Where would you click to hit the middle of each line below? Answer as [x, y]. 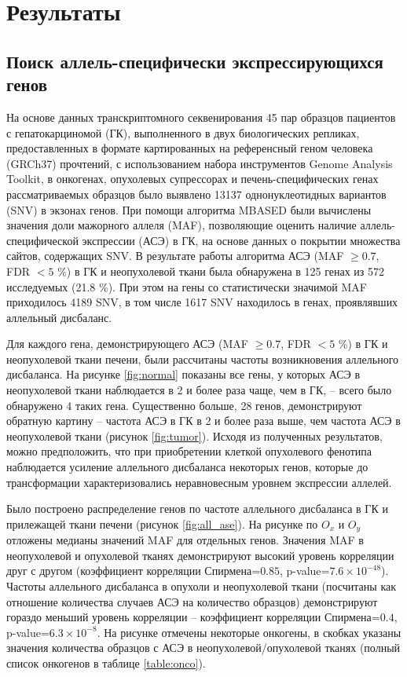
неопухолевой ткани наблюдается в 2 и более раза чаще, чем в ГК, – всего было [199, 390]
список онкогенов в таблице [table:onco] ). [106, 663]
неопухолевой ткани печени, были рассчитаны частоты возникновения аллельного [203, 359]
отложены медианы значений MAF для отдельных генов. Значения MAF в [185, 540]
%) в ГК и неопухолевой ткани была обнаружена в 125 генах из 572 [221, 271]
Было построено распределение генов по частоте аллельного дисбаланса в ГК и [197, 509]
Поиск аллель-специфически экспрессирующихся [195, 61]
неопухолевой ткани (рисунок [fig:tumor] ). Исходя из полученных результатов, [194, 435]
